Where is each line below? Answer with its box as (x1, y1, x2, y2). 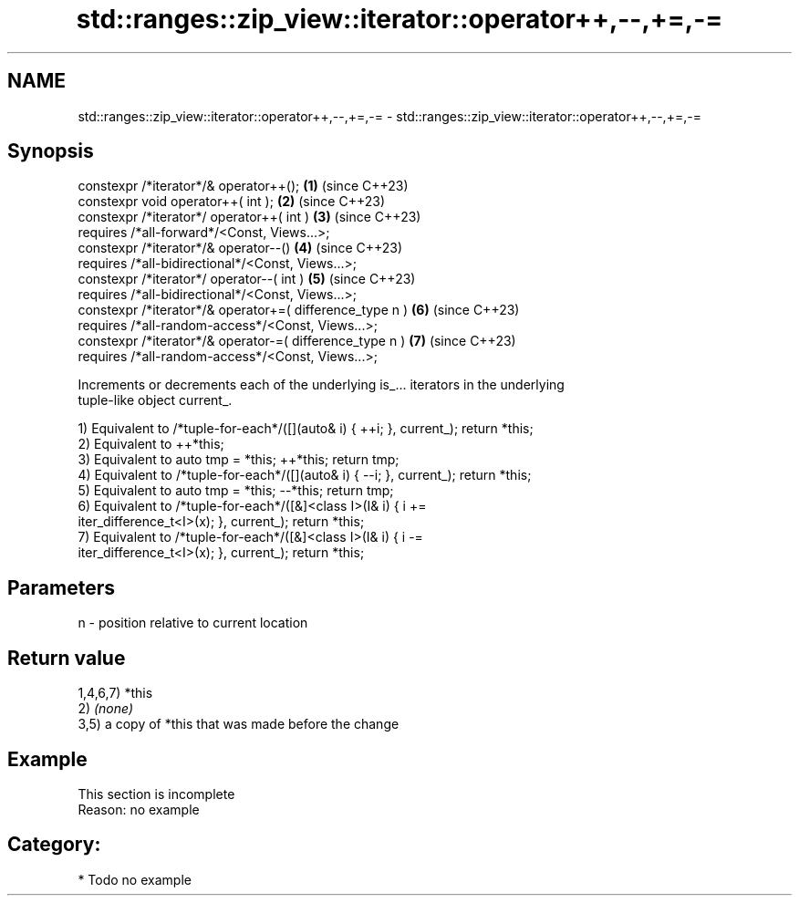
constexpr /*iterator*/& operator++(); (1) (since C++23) (78, 178, 409, 194)
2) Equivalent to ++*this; (78, 436, 224, 452)
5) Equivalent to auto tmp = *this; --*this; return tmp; (78, 483, 394, 499)
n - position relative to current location (78, 615, 308, 631)
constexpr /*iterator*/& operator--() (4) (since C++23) (78, 240, 403, 256)
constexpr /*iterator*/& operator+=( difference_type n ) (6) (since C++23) (78, 302, 520, 318)
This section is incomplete (78, 785, 235, 802)
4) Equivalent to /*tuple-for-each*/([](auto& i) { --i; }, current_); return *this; (78, 467, 532, 483)
